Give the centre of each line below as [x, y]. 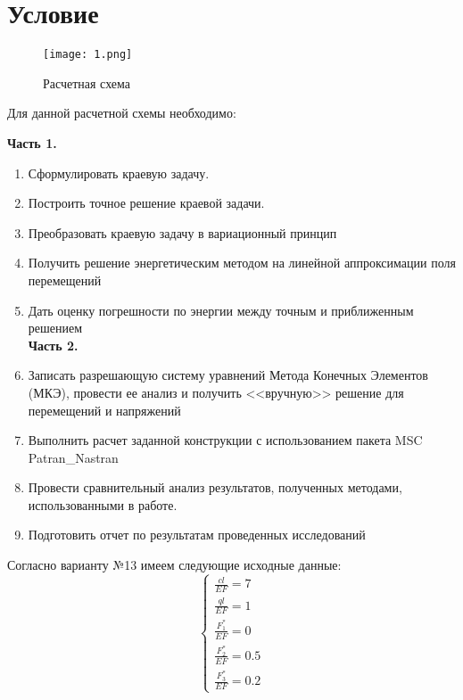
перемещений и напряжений [104, 410]
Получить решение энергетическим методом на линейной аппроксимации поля [242, 263]
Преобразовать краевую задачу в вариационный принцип [182, 232]
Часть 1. [32, 142]
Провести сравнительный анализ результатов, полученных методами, [215, 487]
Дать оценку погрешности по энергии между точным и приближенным [221, 310]
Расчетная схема [87, 82]
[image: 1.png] [88, 55]
